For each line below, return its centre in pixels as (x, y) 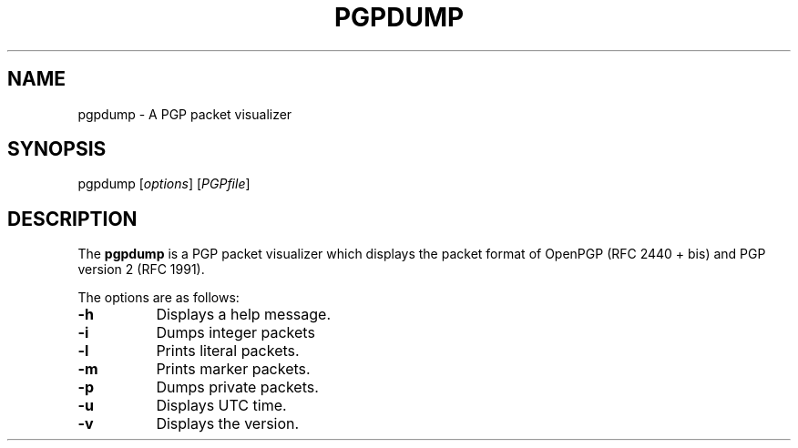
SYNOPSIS (57, 149)
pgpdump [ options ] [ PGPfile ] (164, 184)
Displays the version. (228, 424)
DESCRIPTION (72, 219)
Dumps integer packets (235, 333)
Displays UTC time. (221, 406)
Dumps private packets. (237, 387)
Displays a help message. (244, 315)
